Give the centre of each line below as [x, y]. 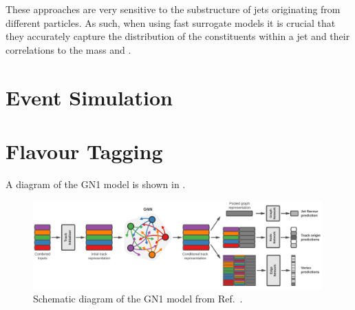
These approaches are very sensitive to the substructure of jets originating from [173, 9]
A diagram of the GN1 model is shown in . [96, 184]
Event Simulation [89, 97]
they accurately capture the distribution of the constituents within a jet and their [178, 36]
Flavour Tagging [84, 151]
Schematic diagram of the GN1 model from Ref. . [138, 298]
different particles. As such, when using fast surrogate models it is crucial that [171, 22]
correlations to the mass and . [68, 49]
